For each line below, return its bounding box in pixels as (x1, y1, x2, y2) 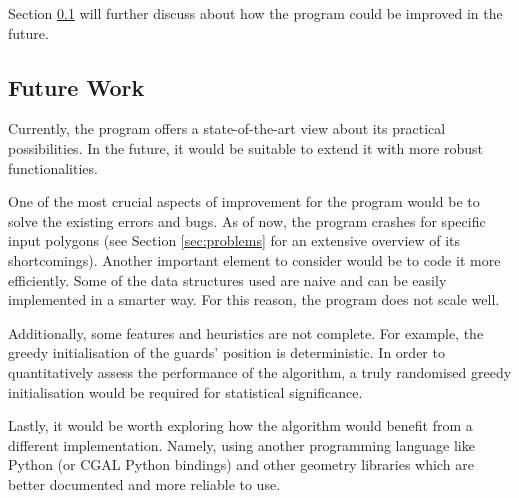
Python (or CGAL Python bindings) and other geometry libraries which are (8, 454, 474, 475)
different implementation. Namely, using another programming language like (8, 434, 475, 455)
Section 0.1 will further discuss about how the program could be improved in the (8, 3, 503, 23)
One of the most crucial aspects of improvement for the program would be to (8, 191, 480, 212)
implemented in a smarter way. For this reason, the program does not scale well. (8, 289, 500, 310)
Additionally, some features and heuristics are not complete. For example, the (8, 322, 484, 343)
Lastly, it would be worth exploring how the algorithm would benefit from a (8, 415, 473, 436)
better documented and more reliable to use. (8, 473, 281, 494)
